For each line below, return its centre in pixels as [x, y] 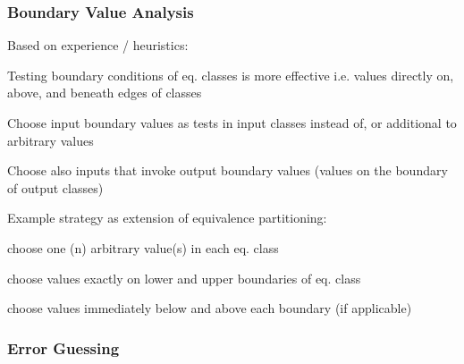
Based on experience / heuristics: [98, 45]
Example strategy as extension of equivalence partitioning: [167, 218]
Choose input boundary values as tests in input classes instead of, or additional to [232, 123]
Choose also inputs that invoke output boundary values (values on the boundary [228, 170]
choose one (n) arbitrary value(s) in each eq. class [143, 247]
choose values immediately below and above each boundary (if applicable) [210, 308]
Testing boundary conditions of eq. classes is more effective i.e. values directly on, [231, 75]
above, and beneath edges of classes [105, 93]
